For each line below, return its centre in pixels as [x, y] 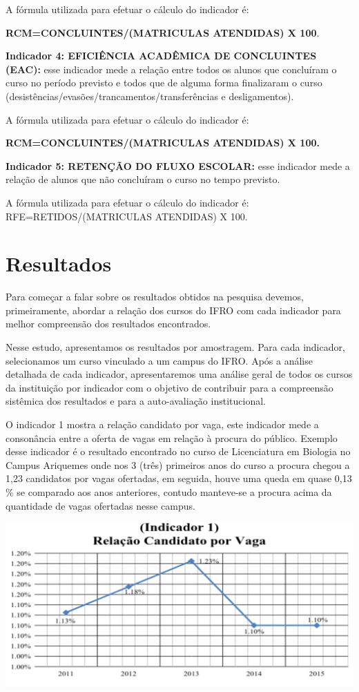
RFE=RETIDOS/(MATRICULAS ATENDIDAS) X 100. [127, 216]
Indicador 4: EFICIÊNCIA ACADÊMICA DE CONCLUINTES [161, 56]
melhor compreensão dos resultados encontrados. [108, 324]
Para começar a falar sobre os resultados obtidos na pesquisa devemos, [155, 297]
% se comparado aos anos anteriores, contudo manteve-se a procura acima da [169, 491]
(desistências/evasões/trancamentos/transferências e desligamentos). [150, 96]
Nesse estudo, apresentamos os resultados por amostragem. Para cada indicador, [175, 347]
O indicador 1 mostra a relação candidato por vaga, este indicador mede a [162, 424]
